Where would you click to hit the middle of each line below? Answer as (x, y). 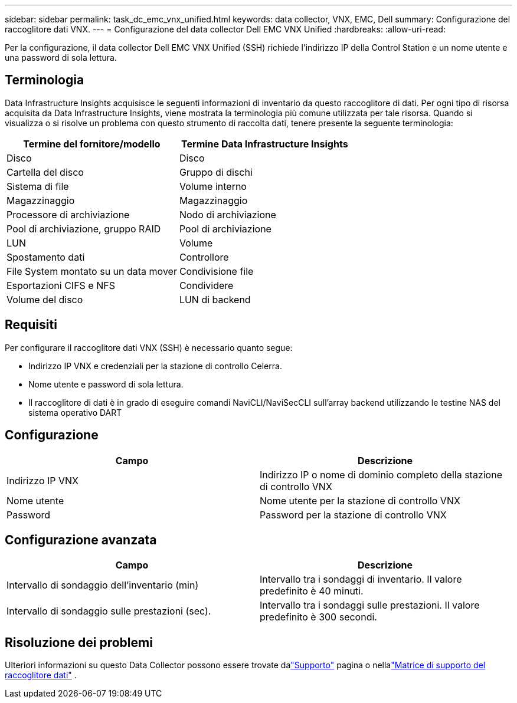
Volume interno (213, 186)
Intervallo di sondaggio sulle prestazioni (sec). (109, 611)
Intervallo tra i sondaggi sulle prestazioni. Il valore (370, 605)
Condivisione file (216, 271)
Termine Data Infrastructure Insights (265, 144)
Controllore (204, 257)
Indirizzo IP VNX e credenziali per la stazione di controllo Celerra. (155, 366)
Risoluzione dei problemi (79, 642)
